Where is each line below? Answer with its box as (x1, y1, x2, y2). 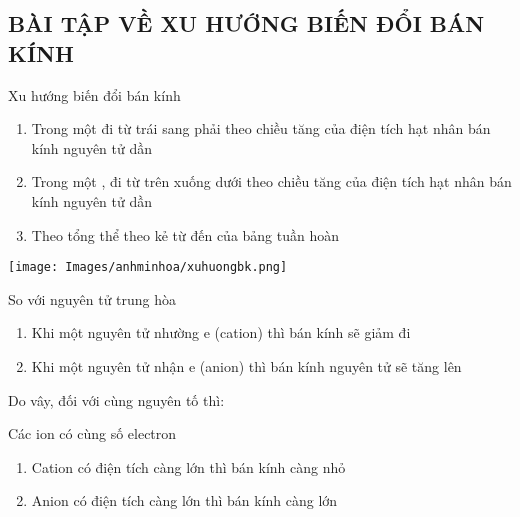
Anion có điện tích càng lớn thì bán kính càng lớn (31, 490, 338, 511)
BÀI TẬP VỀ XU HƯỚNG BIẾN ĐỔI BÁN (8, 8, 485, 39)
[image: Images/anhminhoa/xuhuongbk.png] (8, 260, 288, 275)
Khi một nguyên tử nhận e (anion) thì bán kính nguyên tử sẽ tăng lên (31, 356, 462, 376)
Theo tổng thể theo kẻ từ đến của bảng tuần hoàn (31, 224, 340, 245)
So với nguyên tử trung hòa (8, 288, 177, 309)
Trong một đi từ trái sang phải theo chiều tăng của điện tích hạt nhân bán (31, 118, 491, 139)
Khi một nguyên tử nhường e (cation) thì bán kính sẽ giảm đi (31, 322, 411, 343)
